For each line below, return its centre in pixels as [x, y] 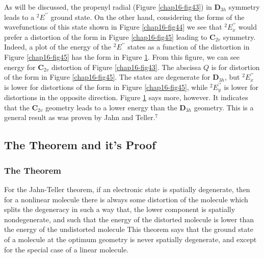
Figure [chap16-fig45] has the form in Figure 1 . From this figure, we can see [122, 56]
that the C [21, 107]
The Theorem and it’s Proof [80, 145]
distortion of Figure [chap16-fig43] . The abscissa [126, 67]
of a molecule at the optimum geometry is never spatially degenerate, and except [130, 239]
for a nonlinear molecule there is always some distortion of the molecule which [126, 199]
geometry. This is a [224, 107]
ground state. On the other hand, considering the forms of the [148, 17]
